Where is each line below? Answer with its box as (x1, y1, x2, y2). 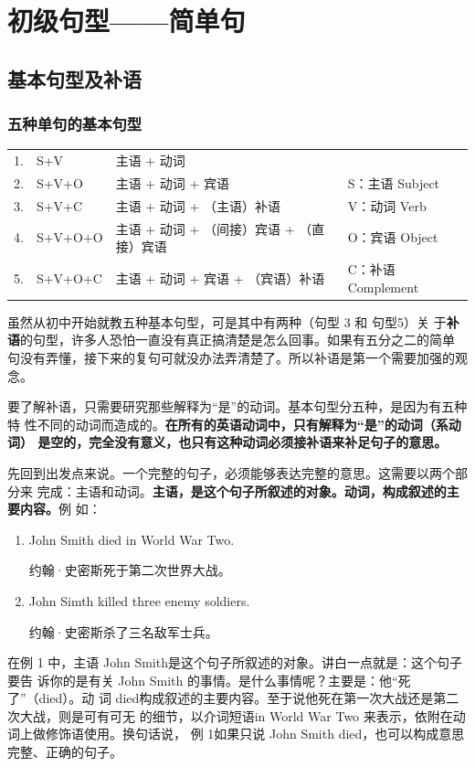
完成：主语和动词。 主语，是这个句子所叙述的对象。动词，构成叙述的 (37, 481, 447, 500)
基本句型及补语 (7, 64, 142, 92)
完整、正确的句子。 (7, 742, 122, 762)
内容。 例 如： (19, 499, 101, 518)
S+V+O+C (36, 268, 102, 287)
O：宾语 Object (347, 228, 438, 247)
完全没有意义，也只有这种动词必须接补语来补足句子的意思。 (89, 432, 448, 452)
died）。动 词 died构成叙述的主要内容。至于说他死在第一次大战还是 (38, 688, 434, 708)
